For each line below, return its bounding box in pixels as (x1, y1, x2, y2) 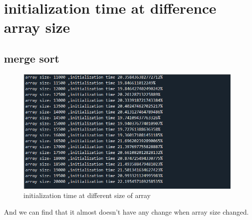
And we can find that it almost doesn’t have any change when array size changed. (4, 207, 249, 217)
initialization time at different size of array (23, 190, 151, 200)
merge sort (4, 50, 60, 66)
